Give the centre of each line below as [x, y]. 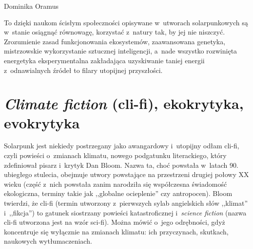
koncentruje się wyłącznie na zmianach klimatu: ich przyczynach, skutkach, [116, 231]
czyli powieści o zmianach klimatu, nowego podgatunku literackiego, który [115, 155]
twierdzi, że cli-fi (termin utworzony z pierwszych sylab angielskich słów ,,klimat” [126, 203]
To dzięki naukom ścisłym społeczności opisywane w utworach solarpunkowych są [126, 22]
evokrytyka [42, 122]
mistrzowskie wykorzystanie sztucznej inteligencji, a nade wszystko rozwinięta [121, 51]
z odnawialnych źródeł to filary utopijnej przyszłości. [83, 70]
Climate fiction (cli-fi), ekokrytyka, [124, 104]
